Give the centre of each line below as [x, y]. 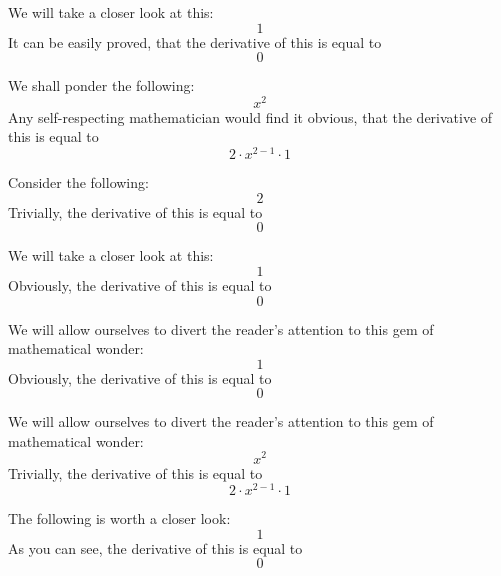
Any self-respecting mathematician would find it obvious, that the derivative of [250, 116]
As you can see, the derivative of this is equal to [155, 547]
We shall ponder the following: [101, 85]
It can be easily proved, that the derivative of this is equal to [195, 41]
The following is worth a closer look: [119, 518]
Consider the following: [78, 182]
